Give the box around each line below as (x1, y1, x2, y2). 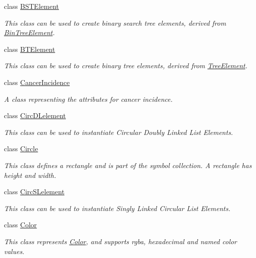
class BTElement (4, 43, 55, 54)
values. (4, 246, 25, 256)
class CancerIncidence (4, 77, 70, 87)
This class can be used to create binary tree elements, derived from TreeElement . (4, 60, 248, 71)
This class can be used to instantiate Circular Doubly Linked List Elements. (4, 127, 233, 137)
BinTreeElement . (4, 27, 55, 38)
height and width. (4, 170, 56, 180)
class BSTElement (4, 1, 59, 11)
